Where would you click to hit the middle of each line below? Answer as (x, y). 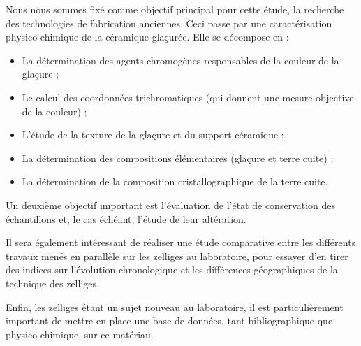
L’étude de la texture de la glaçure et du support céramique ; (153, 135)
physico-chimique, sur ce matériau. (80, 334)
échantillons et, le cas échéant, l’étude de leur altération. (126, 218)
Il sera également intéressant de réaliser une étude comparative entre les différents (181, 242)
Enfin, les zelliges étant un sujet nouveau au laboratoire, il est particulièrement (175, 307)
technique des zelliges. (52, 283)
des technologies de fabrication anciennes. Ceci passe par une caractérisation (169, 23)
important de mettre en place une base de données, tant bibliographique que (169, 320)
